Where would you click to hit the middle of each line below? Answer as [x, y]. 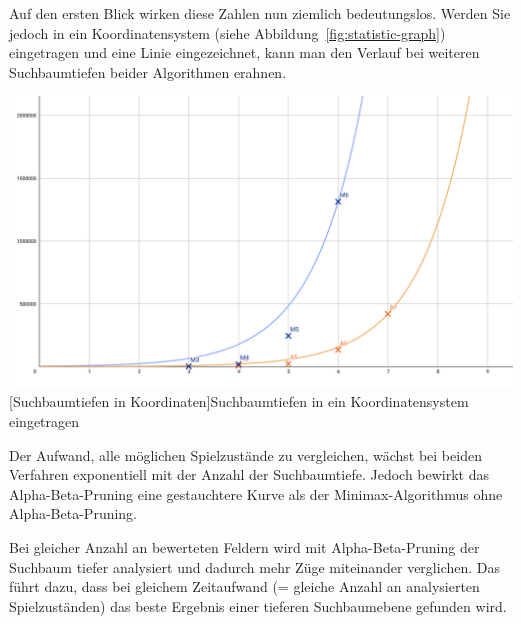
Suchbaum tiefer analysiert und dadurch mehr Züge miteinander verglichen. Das [255, 566]
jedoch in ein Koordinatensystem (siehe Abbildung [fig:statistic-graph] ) [227, 32]
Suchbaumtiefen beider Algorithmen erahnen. [148, 71]
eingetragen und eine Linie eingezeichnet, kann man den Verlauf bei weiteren [244, 52]
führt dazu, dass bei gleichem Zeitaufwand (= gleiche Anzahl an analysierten [244, 586]
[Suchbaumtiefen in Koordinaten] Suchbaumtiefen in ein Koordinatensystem [239, 401]
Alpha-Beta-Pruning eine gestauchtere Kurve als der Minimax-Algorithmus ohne [256, 493]
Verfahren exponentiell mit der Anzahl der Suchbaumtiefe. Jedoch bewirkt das [249, 474]
